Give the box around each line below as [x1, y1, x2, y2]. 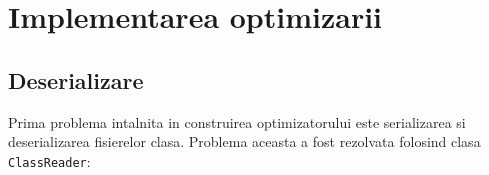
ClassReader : [8, 150, 91, 171]
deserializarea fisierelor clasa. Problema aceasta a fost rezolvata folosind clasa [8, 131, 481, 152]
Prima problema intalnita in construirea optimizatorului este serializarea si [8, 111, 466, 132]
